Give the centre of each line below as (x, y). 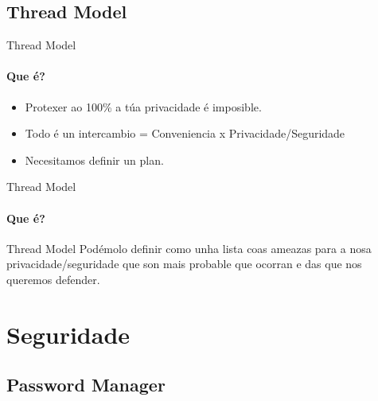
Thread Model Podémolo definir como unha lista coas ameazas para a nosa (189, 248)
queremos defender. (53, 279)
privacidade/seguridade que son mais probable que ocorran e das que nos (184, 264)
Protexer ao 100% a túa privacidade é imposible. (143, 106)
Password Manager (86, 385)
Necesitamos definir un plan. (94, 160)
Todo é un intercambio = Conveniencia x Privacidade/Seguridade (185, 133)
